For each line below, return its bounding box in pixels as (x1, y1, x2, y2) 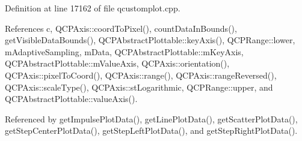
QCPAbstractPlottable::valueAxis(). (5, 92, 138, 105)
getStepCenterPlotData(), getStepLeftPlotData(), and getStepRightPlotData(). (5, 124, 298, 137)
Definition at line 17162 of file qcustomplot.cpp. (5, 2, 180, 14)
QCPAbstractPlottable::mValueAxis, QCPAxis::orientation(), (5, 57, 230, 70)
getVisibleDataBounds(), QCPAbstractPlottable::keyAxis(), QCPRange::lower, (5, 34, 295, 46)
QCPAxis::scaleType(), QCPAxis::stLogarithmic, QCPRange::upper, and (5, 80, 273, 93)
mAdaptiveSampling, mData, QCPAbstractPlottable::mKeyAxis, (5, 45, 244, 58)
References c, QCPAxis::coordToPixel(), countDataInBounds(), (5, 22, 237, 34)
